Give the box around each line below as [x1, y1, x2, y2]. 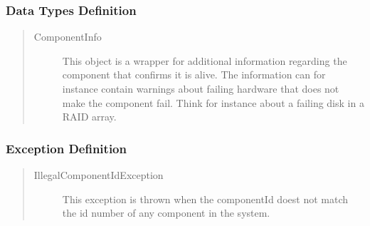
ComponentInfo [33, 29, 102, 44]
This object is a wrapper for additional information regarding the [62, 53, 347, 68]
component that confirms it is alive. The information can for [62, 67, 326, 82]
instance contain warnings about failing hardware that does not [62, 81, 339, 96]
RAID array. [62, 109, 117, 124]
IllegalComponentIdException [33, 168, 164, 182]
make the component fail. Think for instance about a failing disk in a [62, 95, 364, 110]
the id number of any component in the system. [62, 205, 270, 220]
